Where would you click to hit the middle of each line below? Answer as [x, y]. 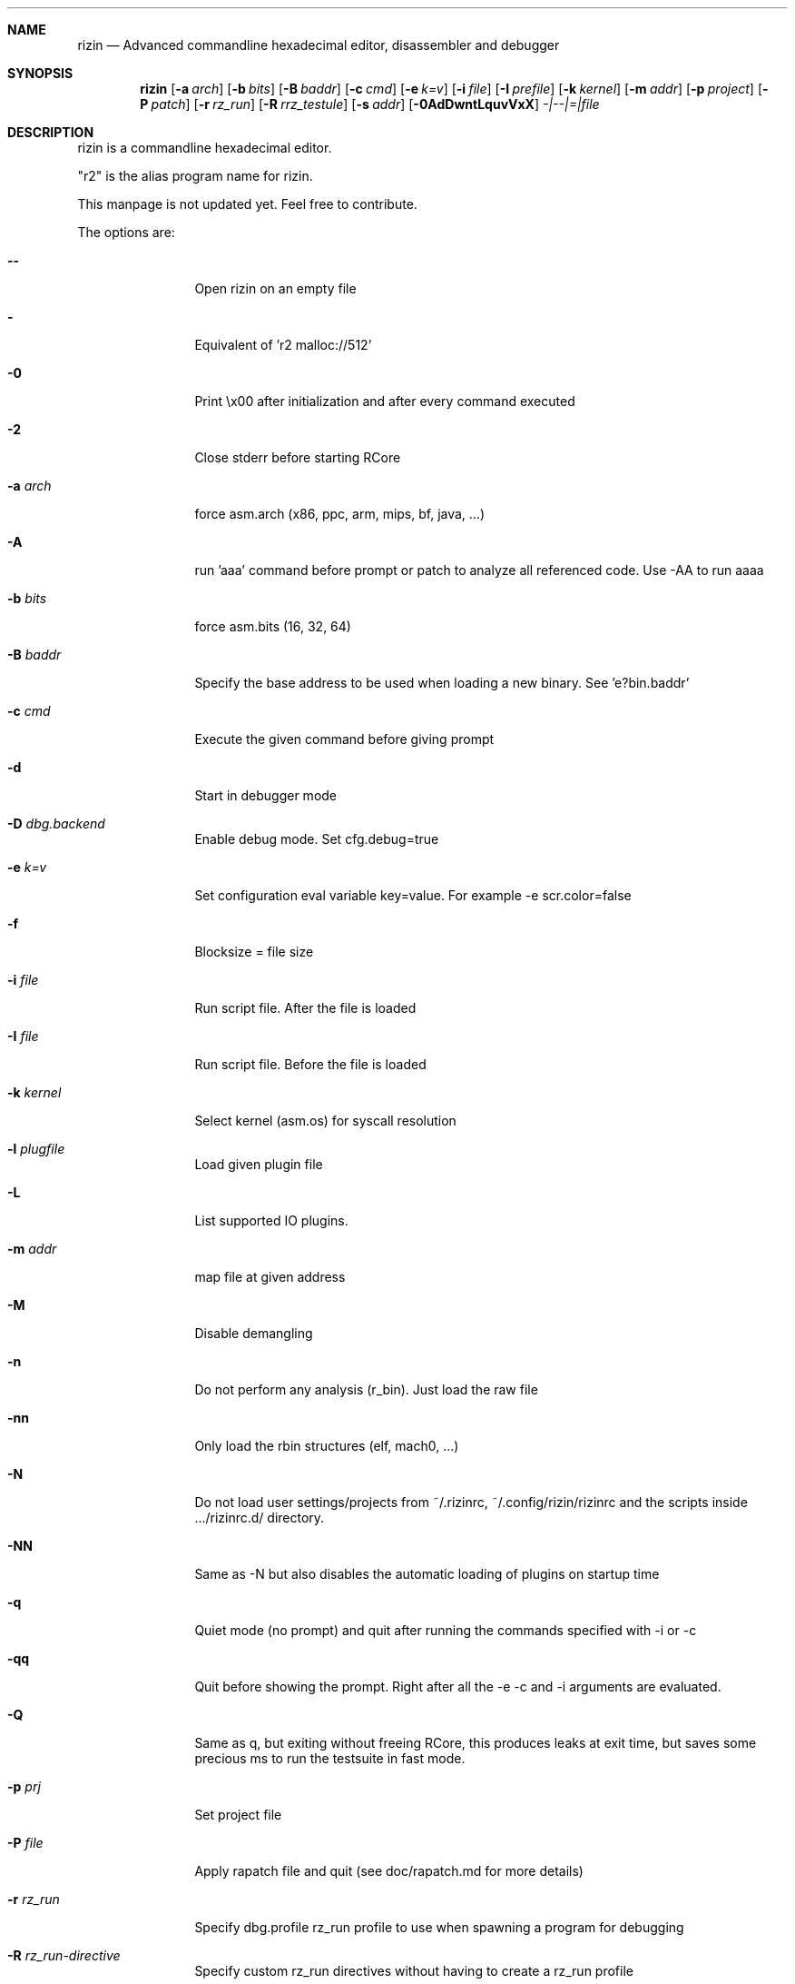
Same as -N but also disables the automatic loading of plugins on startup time [427, 1574]
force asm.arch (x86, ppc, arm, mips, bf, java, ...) [340, 514]
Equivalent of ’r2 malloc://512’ [283, 345]
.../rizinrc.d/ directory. [260, 1518]
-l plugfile [36, 1149]
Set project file [238, 1815]
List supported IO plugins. [271, 1220]
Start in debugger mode [266, 795]
